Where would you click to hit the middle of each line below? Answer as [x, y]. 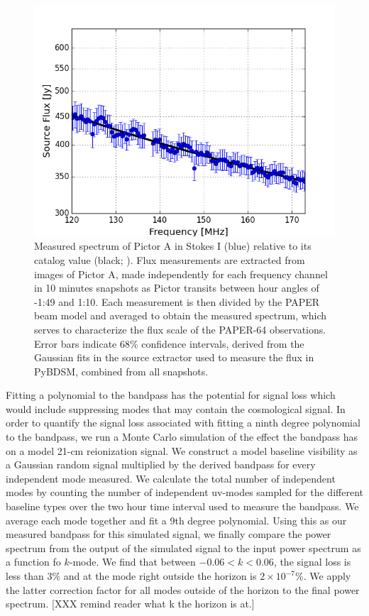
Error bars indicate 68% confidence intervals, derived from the [169, 343]
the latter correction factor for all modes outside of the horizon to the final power [183, 589]
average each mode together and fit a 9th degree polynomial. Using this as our [176, 520]
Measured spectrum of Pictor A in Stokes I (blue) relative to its [173, 246]
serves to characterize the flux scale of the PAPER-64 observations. [180, 329]
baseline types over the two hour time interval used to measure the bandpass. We [182, 506]
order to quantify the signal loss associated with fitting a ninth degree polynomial [183, 423]
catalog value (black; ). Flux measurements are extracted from [170, 259]
